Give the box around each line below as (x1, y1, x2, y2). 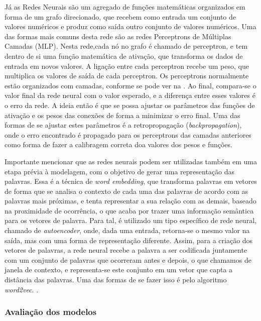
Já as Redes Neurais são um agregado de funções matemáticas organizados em (5, 2, 245, 12)
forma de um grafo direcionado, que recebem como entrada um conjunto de (5, 11, 236, 22)
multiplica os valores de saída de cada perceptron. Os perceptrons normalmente (5, 70, 249, 81)
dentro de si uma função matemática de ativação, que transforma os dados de (5, 50, 243, 61)
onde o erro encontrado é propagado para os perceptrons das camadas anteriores (5, 129, 251, 140)
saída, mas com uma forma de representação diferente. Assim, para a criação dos (5, 235, 253, 245)
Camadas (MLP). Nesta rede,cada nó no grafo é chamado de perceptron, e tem (5, 41, 248, 51)
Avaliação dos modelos (5, 305, 97, 318)
